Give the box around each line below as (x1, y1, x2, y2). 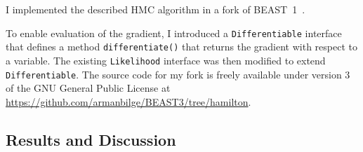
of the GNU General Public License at (6, 81, 171, 95)
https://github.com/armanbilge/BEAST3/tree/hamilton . (6, 94, 251, 109)
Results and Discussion (6, 128, 176, 150)
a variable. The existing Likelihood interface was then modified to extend (6, 53, 326, 67)
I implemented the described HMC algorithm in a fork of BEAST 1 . (6, 2, 305, 16)
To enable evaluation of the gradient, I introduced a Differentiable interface (6, 25, 342, 40)
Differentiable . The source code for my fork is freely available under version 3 (6, 67, 350, 81)
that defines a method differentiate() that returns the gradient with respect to (6, 39, 357, 54)
